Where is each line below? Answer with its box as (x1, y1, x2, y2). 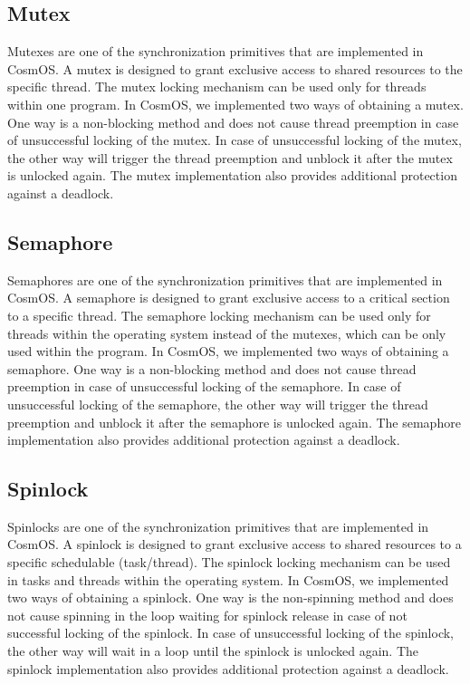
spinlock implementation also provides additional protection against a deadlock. (7, 659, 449, 678)
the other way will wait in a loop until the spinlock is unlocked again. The (7, 641, 419, 660)
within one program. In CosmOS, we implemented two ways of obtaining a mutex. (7, 94, 464, 113)
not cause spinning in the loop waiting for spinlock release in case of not (7, 605, 408, 624)
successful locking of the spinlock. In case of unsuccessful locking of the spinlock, (7, 623, 455, 642)
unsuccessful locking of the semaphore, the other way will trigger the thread (7, 394, 428, 413)
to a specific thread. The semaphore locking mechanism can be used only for (7, 305, 431, 324)
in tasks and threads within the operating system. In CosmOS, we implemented (7, 570, 449, 589)
